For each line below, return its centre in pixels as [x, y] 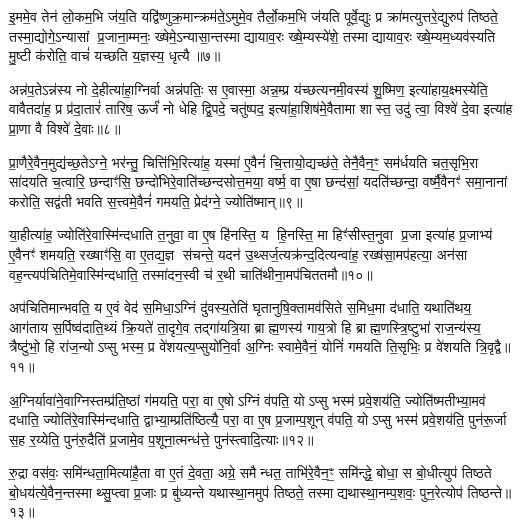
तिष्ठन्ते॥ [489, 491]
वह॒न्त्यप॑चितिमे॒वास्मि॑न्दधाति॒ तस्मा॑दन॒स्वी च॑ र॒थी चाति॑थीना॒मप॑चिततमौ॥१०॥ [191, 273]
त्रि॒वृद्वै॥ [493, 346]
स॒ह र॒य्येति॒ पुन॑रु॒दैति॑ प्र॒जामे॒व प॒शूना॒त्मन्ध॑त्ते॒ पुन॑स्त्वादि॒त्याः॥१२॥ [161, 438]
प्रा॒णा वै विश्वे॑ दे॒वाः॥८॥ [65, 127]
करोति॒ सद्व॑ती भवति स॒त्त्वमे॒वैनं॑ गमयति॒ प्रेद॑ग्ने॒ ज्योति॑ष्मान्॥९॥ [156, 200]
